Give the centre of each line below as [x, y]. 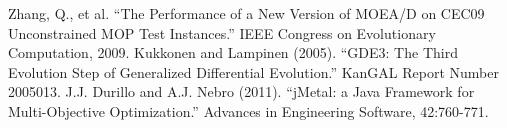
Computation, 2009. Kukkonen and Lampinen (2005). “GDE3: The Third [233, 52]
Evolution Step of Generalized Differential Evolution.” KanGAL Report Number [253, 71]
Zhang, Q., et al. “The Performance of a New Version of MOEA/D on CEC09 [246, 13]
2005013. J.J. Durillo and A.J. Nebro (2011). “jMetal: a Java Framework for [241, 91]
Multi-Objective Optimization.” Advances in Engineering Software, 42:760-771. [248, 110]
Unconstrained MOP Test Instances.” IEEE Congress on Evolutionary [222, 32]
